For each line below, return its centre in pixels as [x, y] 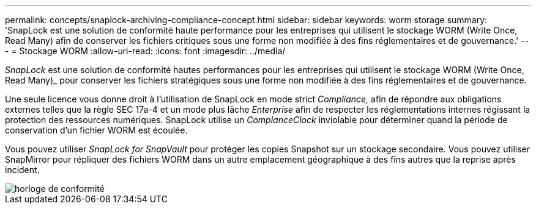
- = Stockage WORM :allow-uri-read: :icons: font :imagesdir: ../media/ [145, 51]
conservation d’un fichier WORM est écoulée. [96, 130]
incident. [22, 170]
